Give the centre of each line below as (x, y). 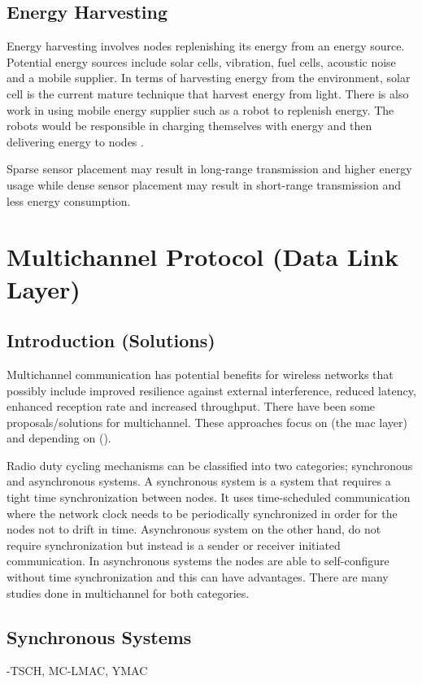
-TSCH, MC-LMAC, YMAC (77, 671)
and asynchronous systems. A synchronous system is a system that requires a (199, 481)
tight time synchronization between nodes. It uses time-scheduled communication (209, 497)
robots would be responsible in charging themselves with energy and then (189, 126)
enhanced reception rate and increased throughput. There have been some (191, 406)
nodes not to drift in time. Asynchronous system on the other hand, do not (194, 529)
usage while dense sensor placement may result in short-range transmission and (204, 184)
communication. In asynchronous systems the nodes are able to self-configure (198, 561)
